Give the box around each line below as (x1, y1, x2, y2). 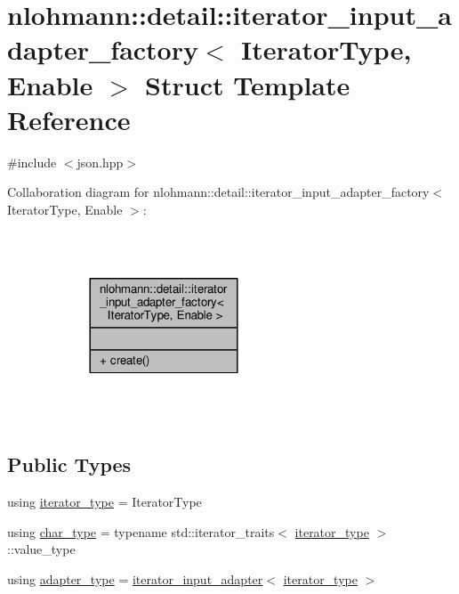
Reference (7, 101, 131, 137)
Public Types (7, 451, 132, 478)
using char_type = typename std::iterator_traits (7, 522, 275, 541)
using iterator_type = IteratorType (7, 492, 202, 510)
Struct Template (145, 66, 350, 102)
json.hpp (76, 152, 124, 171)
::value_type (7, 540, 76, 558)
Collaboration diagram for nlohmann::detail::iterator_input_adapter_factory (7, 183, 430, 201)
